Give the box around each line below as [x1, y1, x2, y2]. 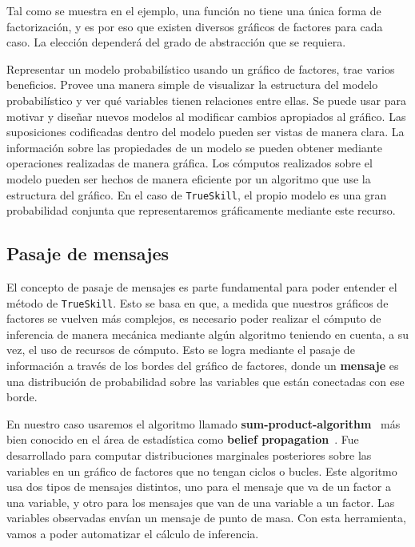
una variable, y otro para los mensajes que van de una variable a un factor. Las [6, 493, 395, 510]
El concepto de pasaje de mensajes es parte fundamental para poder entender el [6, 278, 397, 295]
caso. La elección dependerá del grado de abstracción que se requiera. [6, 34, 346, 50]
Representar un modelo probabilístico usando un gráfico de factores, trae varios [6, 60, 395, 77]
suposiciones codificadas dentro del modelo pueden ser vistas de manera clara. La [6, 123, 405, 140]
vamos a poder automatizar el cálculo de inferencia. [6, 525, 259, 541]
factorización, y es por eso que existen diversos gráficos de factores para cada [6, 18, 383, 34]
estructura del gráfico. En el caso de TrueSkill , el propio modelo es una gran [6, 186, 387, 203]
